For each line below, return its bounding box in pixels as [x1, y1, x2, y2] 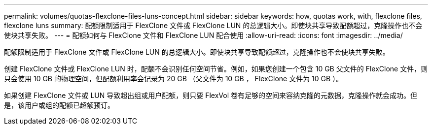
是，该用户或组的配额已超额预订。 [4, 101, 114, 109]
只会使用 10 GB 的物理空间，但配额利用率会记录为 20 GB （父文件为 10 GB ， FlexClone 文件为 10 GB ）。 [4, 74, 343, 83]
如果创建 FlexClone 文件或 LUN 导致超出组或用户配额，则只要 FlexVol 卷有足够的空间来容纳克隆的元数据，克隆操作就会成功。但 [4, 91, 417, 99]
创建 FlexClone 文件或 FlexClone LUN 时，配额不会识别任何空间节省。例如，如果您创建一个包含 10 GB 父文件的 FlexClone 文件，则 [4, 64, 428, 73]
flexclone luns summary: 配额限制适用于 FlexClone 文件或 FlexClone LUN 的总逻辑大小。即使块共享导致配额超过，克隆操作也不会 [4, 21, 423, 30]
